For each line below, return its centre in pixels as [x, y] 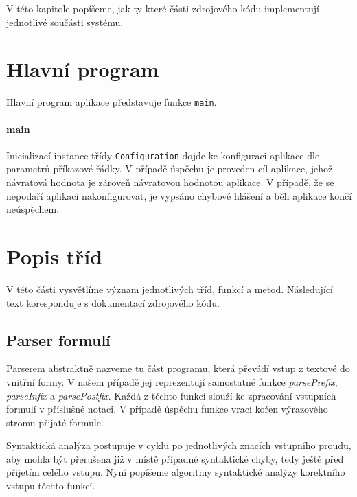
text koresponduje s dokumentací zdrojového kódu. [113, 302]
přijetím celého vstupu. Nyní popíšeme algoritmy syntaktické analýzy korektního [176, 472]
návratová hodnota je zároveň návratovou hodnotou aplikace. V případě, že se [170, 182]
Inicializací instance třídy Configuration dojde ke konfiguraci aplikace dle [163, 155]
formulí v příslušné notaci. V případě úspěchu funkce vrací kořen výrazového [167, 409]
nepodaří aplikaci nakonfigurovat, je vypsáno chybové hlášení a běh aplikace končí [179, 195]
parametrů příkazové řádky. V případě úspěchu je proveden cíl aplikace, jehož [170, 169]
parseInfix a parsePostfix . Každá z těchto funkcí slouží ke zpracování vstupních [171, 395]
